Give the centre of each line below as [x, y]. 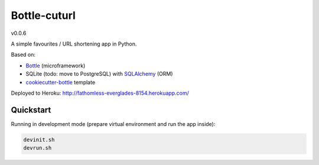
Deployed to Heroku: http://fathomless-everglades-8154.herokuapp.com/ [100, 93]
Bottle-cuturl [43, 15]
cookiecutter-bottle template [61, 82]
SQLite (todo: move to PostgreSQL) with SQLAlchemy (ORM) [99, 74]
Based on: [23, 55]
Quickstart [31, 110]
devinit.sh [39, 140]
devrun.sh [38, 148]
